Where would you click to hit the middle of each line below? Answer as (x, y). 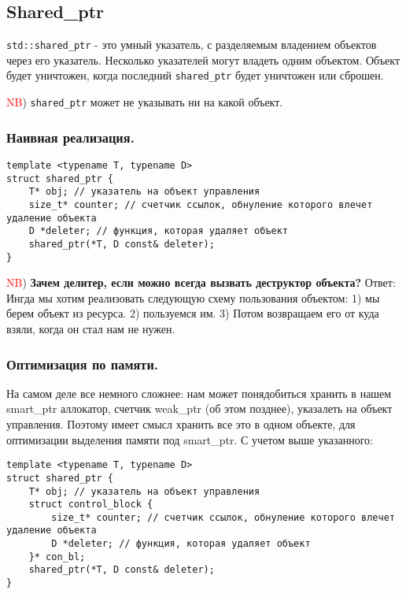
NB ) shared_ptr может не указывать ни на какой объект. (145, 102)
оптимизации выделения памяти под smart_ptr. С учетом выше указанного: (190, 439)
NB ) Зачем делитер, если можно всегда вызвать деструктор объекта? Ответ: (201, 282)
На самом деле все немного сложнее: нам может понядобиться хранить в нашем (199, 393)
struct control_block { (91, 505)
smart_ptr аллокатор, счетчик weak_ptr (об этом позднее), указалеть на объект (199, 408)
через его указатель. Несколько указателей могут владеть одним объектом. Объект (203, 59)
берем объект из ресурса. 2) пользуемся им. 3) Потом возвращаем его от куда (193, 313)
